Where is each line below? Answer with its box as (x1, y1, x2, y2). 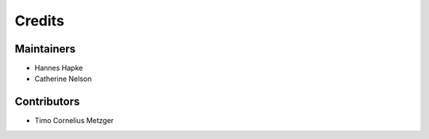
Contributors (14, 95, 80, 109)
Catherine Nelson (34, 74, 92, 83)
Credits (14, 12, 65, 29)
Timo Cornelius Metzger (34, 116, 114, 125)
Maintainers (14, 42, 76, 56)
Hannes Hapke (34, 64, 83, 73)
